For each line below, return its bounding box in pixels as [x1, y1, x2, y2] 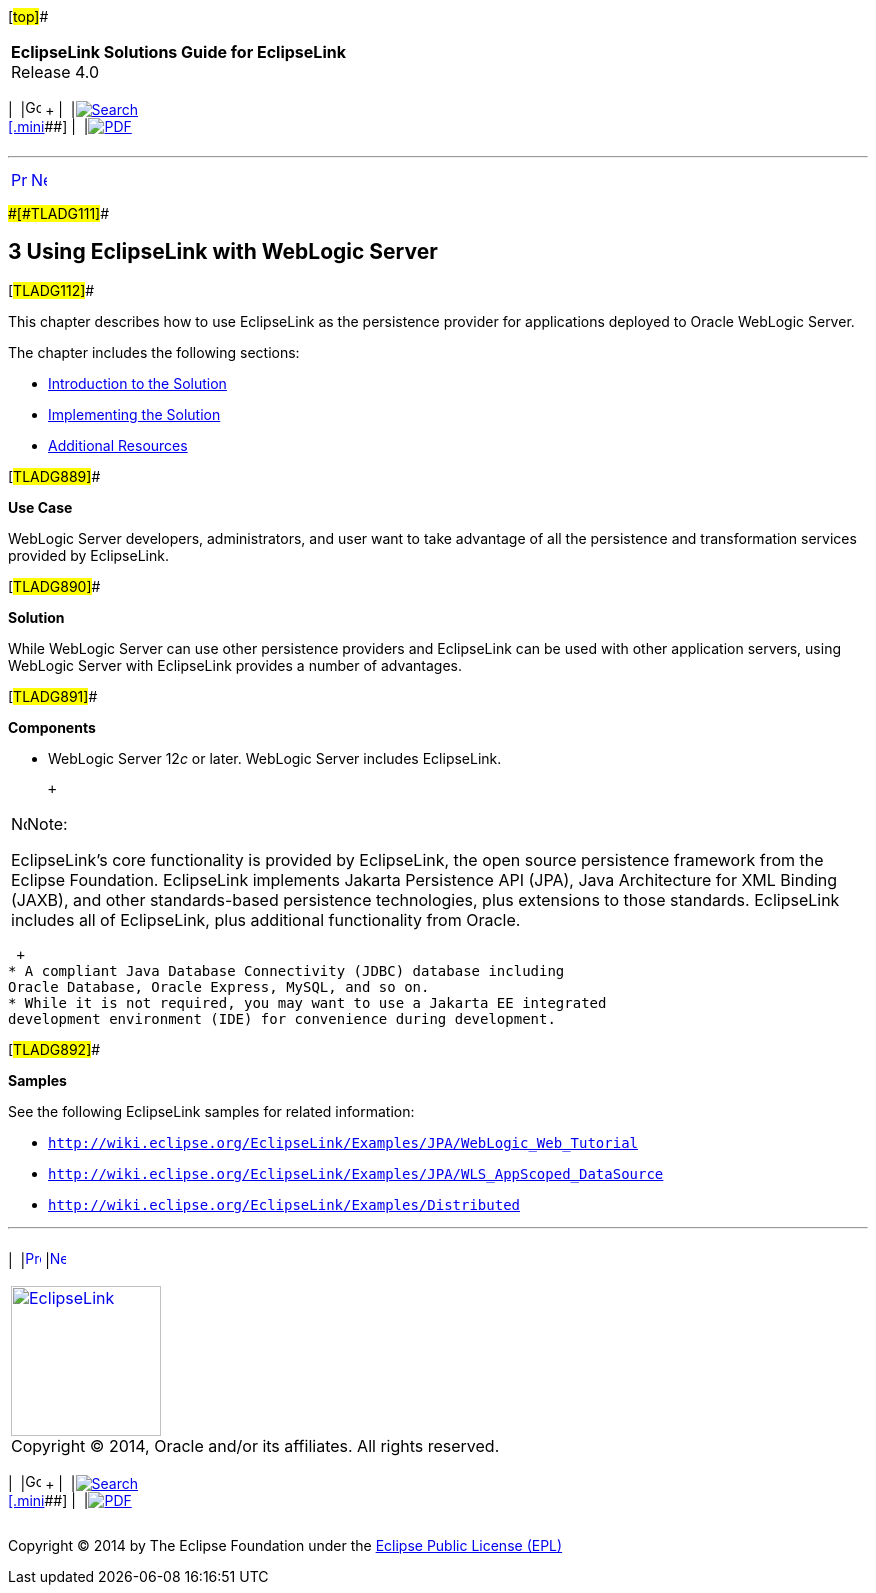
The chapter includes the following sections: [8, 343, 300, 361]
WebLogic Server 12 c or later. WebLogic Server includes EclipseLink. [48, 749, 502, 767]
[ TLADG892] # [8, 1040, 101, 1058]
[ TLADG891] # [8, 687, 98, 705]
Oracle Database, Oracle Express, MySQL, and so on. [8, 978, 430, 995]
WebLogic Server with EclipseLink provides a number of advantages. [8, 656, 463, 674]
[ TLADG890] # [8, 577, 101, 595]
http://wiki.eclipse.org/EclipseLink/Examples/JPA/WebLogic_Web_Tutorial [48, 1134, 639, 1151]
